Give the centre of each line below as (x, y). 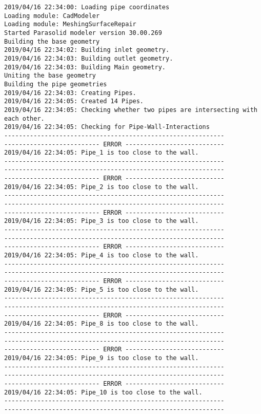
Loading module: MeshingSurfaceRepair (70, 24)
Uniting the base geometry (50, 76)
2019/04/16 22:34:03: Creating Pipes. (70, 93)
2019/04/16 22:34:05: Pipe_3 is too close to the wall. (102, 221)
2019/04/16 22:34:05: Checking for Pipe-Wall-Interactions (107, 127)
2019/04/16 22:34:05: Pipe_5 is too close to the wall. (102, 289)
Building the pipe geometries (56, 84)
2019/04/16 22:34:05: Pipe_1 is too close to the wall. (102, 153)
